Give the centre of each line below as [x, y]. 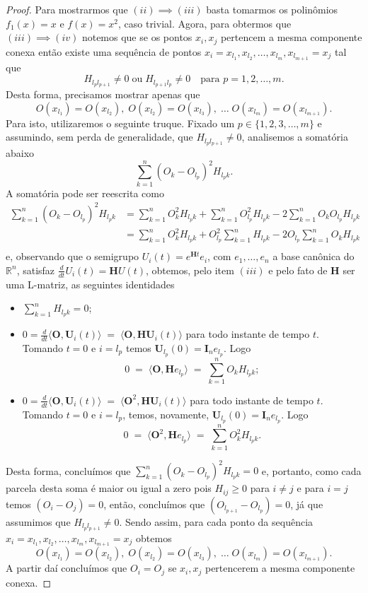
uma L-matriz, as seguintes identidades [90, 284]
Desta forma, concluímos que [68, 470]
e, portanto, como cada [311, 470]
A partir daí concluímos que [67, 568]
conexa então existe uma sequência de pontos [104, 51]
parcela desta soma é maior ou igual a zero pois [109, 488]
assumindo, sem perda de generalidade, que [99, 137]
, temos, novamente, [166, 414]
